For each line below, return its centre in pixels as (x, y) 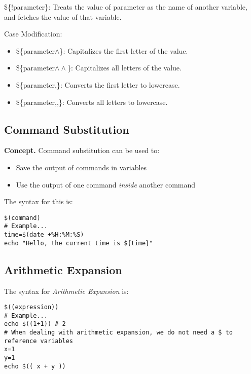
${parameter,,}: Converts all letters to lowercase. (92, 102)
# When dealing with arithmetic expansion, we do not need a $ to (119, 333)
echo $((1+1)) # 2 (35, 324)
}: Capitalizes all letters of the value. (124, 68)
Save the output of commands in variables (81, 167)
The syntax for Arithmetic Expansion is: (66, 291)
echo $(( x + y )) (35, 366)
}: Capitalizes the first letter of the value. (124, 50)
